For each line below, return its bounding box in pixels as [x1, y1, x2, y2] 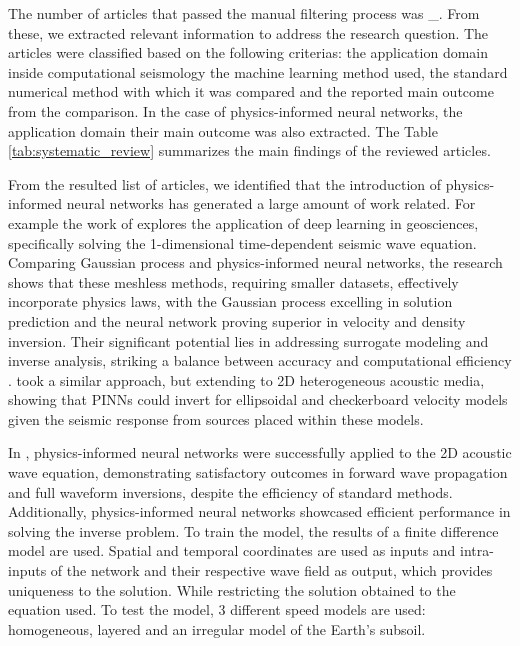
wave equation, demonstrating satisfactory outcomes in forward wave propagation [8, 462, 508, 483]
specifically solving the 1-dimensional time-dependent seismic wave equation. [8, 232, 477, 253]
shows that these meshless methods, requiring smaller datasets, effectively [8, 271, 459, 292]
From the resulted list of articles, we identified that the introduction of [8, 173, 442, 194]
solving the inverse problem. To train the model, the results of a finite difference [8, 520, 499, 541]
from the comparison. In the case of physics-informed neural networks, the [8, 100, 463, 121]
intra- [460, 540, 494, 561]
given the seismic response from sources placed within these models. [8, 408, 424, 429]
